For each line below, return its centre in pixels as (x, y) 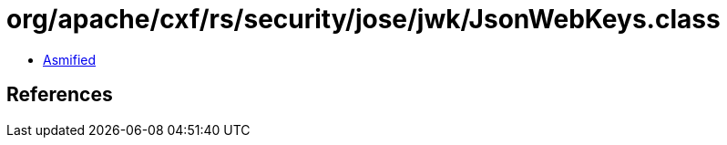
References (60, 95)
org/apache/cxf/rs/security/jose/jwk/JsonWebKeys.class (363, 19)
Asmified (70, 59)
